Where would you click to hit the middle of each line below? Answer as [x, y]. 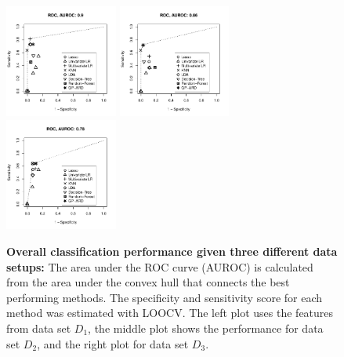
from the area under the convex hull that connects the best [148, 282]
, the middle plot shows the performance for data [206, 328]
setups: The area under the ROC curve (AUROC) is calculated [160, 266]
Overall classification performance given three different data [172, 251]
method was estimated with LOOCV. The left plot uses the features [170, 313]
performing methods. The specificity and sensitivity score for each [165, 297]
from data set [39, 328]
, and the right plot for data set [113, 343]
